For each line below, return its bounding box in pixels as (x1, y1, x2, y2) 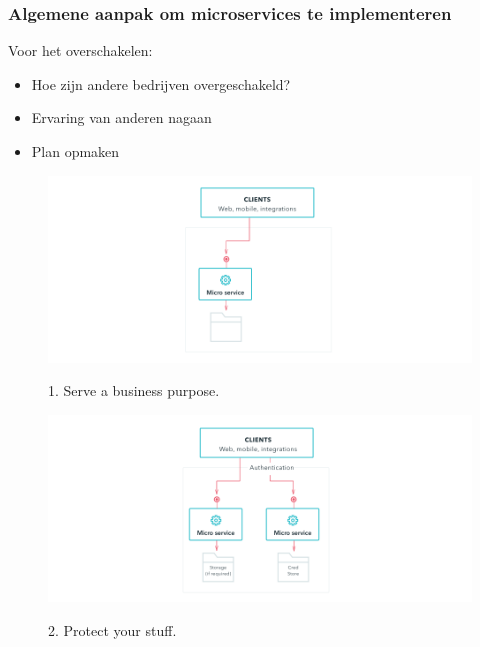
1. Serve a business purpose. (48, 380, 220, 401)
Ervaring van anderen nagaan (31, 107, 212, 128)
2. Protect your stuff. (48, 619, 177, 640)
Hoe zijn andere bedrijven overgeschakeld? (31, 73, 291, 94)
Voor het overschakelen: (8, 40, 153, 61)
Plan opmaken (31, 141, 120, 161)
